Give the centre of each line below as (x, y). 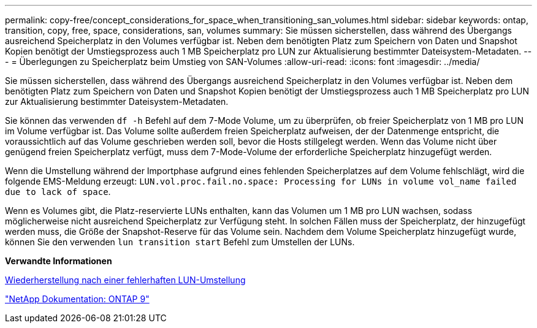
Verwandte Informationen (59, 261)
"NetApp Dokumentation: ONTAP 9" (77, 299)
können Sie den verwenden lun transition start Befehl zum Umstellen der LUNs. (180, 242)
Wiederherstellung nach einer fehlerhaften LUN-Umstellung (125, 280)
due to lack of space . (58, 192)
